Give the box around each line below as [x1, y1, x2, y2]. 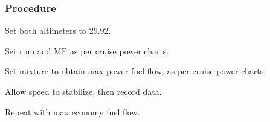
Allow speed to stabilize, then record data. [5, 85, 162, 97]
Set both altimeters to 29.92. [5, 24, 111, 37]
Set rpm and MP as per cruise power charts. [5, 44, 169, 57]
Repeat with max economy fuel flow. [5, 105, 140, 118]
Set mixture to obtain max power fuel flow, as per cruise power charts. [5, 65, 266, 77]
